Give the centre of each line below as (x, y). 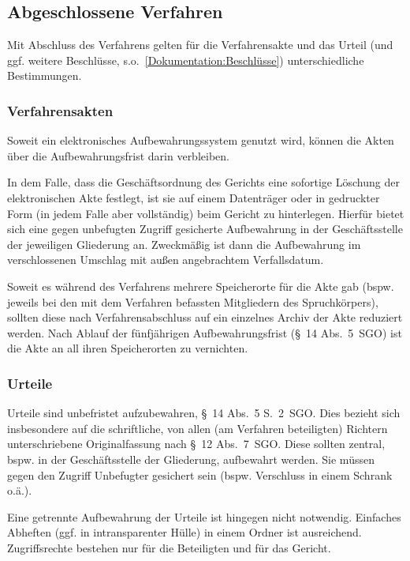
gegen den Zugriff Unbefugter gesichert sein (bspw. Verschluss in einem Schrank (200, 474)
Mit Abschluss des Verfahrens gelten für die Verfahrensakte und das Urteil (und (200, 45)
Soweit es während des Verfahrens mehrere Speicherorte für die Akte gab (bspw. (201, 286)
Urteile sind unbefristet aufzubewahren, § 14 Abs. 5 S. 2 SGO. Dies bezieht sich (204, 413)
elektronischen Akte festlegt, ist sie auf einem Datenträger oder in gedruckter (194, 197)
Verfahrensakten (60, 110)
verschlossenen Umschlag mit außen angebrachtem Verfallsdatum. (166, 260)
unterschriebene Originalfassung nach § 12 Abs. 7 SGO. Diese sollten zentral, (196, 444)
